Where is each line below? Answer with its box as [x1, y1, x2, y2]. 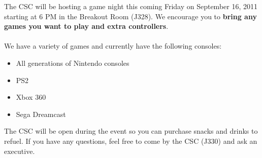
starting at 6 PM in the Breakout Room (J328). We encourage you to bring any [4, 11, 257, 21]
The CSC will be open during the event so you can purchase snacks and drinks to [4, 126, 258, 136]
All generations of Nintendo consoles [16, 57, 129, 68]
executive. [4, 145, 35, 156]
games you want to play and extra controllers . [4, 21, 169, 31]
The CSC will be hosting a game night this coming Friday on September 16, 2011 [4, 1, 257, 11]
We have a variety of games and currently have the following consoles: [4, 41, 222, 51]
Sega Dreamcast [16, 108, 66, 119]
